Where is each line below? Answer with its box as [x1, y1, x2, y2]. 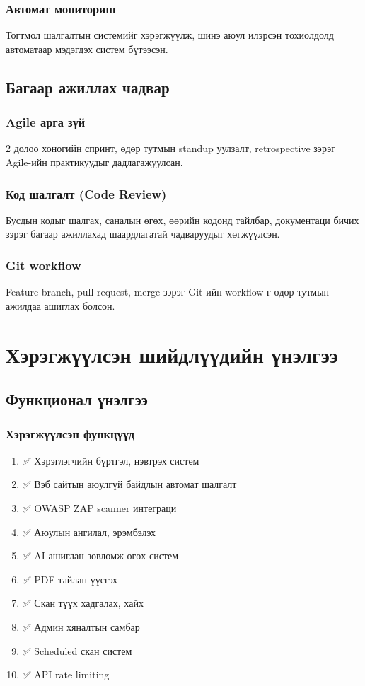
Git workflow [6, 256, 81, 274]
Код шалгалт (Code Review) [6, 185, 167, 202]
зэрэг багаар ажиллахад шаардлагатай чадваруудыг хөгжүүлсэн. [6, 226, 280, 241]
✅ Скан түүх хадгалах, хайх [22, 595, 144, 610]
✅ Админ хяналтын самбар [22, 619, 140, 634]
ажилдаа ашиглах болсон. [6, 298, 115, 313]
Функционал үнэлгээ [6, 388, 148, 410]
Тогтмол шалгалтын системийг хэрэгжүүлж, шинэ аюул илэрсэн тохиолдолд [6, 28, 334, 42]
